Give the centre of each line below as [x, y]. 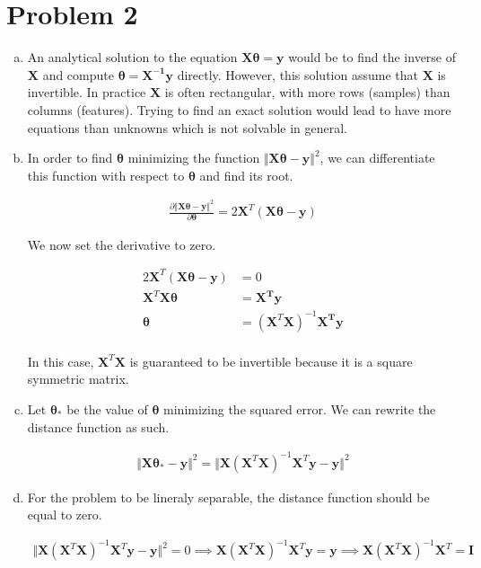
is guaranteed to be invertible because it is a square [271, 361]
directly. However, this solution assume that [297, 74]
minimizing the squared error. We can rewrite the [300, 408]
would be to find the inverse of [372, 57]
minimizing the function [194, 158]
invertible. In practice [87, 92]
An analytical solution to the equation [132, 57]
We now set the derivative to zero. [122, 244]
